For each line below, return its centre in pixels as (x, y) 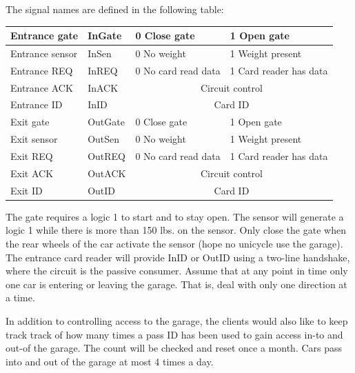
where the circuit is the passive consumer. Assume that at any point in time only (177, 271)
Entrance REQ (42, 70)
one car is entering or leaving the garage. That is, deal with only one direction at (176, 284)
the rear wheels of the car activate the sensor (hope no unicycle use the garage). (174, 243)
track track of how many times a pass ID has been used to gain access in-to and (174, 334)
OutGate (106, 122)
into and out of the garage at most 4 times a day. (110, 361)
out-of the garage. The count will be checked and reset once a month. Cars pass (174, 348)
